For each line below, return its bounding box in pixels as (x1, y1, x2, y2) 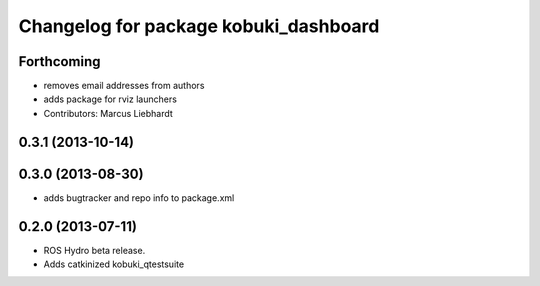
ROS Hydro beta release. (43, 244, 146, 256)
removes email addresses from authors (43, 80, 205, 92)
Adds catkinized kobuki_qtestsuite (43, 258, 185, 270)
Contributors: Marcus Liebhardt (43, 107, 174, 119)
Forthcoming (18, 53, 101, 70)
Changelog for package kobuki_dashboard (18, 15, 380, 37)
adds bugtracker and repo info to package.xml (43, 191, 235, 204)
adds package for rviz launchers (43, 93, 177, 105)
